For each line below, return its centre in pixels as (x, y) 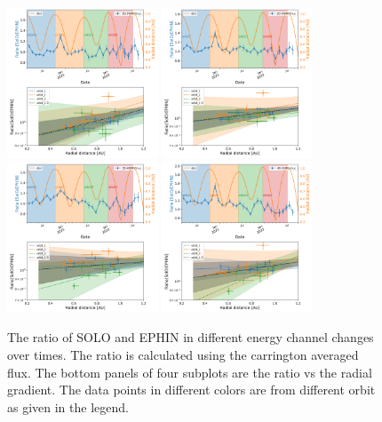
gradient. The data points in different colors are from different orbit (191, 390)
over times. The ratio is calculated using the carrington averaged (183, 354)
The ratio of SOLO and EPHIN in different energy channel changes (191, 337)
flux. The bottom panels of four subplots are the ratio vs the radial (190, 372)
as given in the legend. (68, 406)
